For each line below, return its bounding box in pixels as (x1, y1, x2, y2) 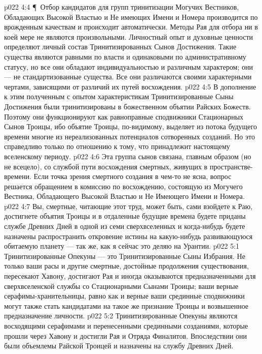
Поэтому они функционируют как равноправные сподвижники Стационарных (4, 111, 244, 122)
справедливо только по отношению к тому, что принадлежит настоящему (4, 141, 230, 152)
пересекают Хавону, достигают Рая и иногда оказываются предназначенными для (4, 271, 256, 281)
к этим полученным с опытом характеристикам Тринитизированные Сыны (4, 91, 234, 102)
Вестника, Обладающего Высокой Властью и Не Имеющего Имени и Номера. (4, 191, 245, 201)
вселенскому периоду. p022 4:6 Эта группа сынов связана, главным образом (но (4, 151, 251, 161)
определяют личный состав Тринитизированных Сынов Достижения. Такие (4, 41, 237, 52)
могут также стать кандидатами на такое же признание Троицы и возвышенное (4, 300, 249, 311)
